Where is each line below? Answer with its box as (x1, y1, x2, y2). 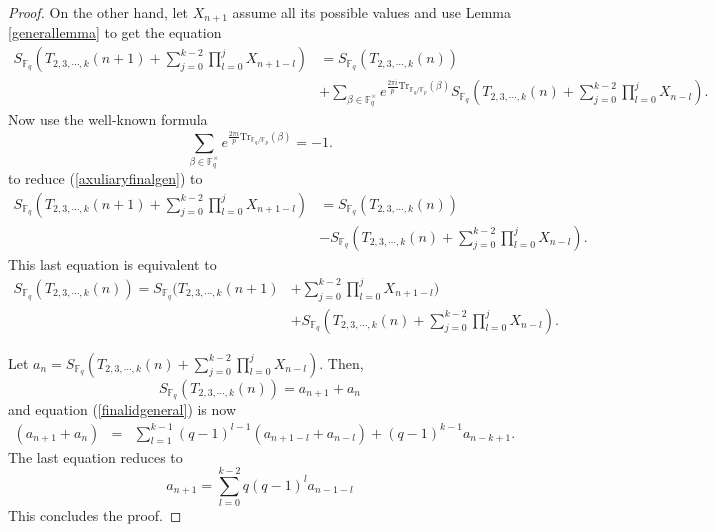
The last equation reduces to (8, 446, 183, 467)
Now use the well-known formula (8, 109, 208, 130)
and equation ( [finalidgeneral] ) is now (8, 399, 237, 420)
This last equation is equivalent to (8, 253, 217, 274)
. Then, (319, 352, 364, 373)
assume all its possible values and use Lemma (232, 2, 511, 22)
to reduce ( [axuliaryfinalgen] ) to (8, 167, 203, 188)
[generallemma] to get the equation (8, 22, 222, 43)
